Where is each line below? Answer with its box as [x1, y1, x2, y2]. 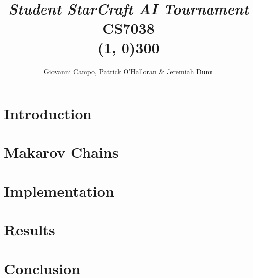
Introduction [4, 103, 92, 123]
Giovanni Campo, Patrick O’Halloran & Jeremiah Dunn [43, 66, 213, 76]
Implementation [4, 180, 114, 200]
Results [4, 219, 55, 239]
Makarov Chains [4, 142, 119, 162]
